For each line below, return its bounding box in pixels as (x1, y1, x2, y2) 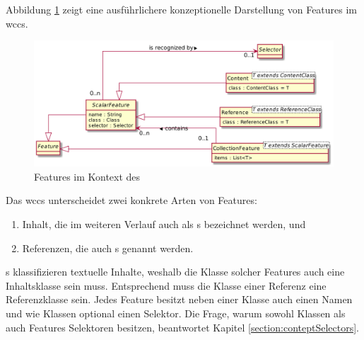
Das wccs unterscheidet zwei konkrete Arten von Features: (6, 193, 257, 208)
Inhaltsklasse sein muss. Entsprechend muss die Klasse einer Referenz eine (6, 278, 327, 293)
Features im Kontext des (34, 169, 141, 183)
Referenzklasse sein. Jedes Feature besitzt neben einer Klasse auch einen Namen (6, 292, 353, 307)
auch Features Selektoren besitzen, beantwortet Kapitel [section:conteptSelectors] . (6, 319, 360, 334)
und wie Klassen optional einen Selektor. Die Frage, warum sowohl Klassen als (6, 305, 346, 320)
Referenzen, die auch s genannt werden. (22, 240, 194, 255)
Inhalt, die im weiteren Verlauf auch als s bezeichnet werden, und (22, 217, 306, 232)
